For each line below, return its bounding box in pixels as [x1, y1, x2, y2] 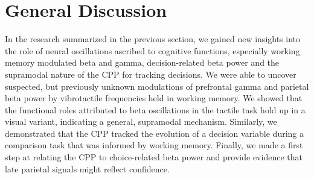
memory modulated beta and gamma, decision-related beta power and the [5, 56, 280, 69]
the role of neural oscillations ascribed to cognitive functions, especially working [5, 44, 300, 57]
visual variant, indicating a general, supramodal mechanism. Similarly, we [5, 115, 277, 128]
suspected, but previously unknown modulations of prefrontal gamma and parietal [5, 80, 309, 92]
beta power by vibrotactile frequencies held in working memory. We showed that [5, 92, 303, 104]
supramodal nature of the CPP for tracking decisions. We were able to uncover [5, 68, 296, 80]
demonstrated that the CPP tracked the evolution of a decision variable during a [5, 127, 304, 139]
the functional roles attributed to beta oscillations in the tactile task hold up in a [5, 103, 306, 116]
